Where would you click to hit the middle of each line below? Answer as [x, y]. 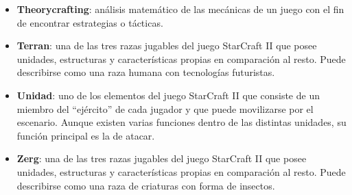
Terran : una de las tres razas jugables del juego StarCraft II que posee [167, 45]
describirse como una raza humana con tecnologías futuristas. [146, 72]
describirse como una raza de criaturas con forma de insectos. [146, 185]
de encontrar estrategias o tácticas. [90, 22]
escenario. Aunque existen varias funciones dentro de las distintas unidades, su [181, 122]
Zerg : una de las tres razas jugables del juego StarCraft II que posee [162, 158]
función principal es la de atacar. [86, 135]
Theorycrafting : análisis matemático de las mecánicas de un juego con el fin [180, 9]
